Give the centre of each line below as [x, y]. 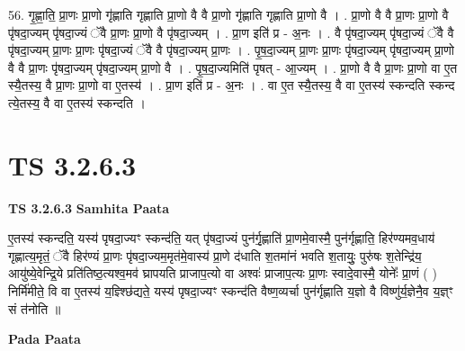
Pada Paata [45, 339]
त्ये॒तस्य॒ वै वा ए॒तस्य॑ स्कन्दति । [77, 102]
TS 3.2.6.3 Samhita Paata [89, 207]
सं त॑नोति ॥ [35, 308]
